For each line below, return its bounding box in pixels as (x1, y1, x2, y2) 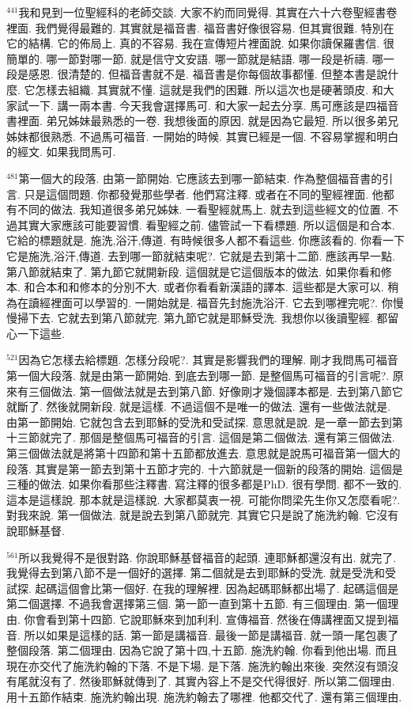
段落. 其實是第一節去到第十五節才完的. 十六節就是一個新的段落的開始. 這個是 (6, 460, 403, 476)
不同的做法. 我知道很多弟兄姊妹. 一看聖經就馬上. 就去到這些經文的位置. (17, 201, 384, 218)
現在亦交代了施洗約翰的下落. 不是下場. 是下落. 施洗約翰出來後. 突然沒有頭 (6, 657, 388, 674)
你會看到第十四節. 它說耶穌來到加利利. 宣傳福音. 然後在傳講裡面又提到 (24, 610, 388, 627)
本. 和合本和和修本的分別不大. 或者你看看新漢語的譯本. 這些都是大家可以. (6, 279, 384, 295)
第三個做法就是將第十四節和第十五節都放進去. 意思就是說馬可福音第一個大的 (6, 445, 401, 461)
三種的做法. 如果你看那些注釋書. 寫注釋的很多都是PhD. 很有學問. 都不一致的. (6, 476, 402, 492)
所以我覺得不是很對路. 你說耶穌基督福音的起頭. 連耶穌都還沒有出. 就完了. (18, 549, 397, 565)
